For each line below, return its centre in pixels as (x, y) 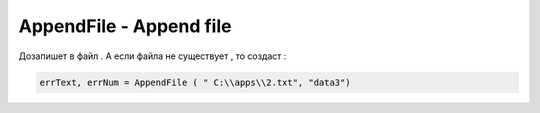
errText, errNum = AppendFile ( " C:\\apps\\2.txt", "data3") (195, 82)
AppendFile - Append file (125, 26)
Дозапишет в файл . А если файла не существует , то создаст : (152, 56)
